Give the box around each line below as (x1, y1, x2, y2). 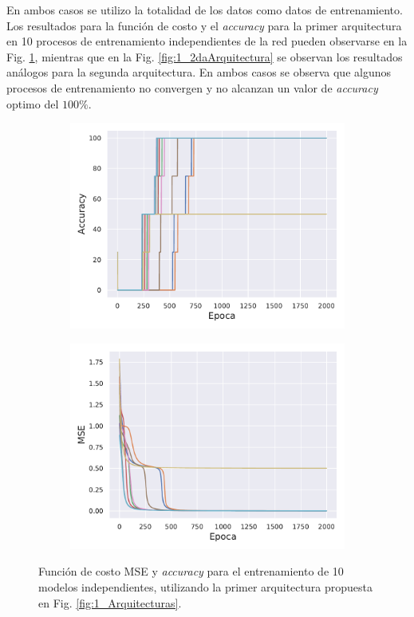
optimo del (6, 95, 59, 112)
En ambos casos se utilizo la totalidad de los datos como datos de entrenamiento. (6, 2, 403, 18)
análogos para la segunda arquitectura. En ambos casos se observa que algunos (6, 64, 392, 81)
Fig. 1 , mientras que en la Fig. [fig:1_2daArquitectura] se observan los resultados (6, 48, 403, 65)
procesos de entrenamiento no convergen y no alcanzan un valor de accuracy (6, 79, 378, 96)
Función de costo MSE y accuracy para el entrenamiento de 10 (38, 563, 344, 580)
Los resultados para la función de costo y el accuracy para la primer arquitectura (6, 17, 402, 33)
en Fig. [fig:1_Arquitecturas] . (38, 594, 182, 611)
